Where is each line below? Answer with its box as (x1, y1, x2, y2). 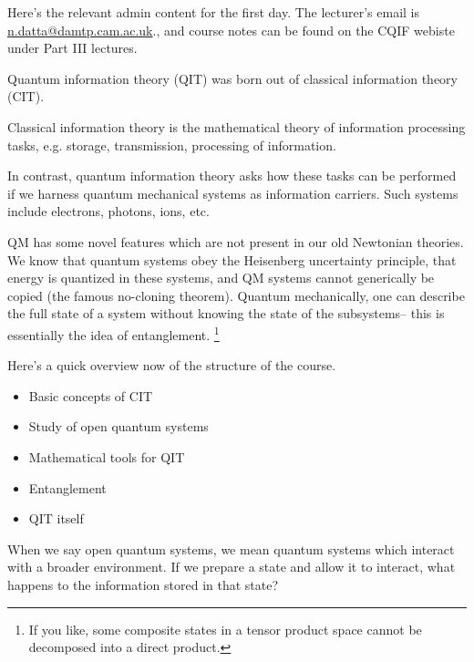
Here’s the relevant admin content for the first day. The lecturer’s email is (7, 3, 420, 21)
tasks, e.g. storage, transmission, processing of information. (7, 135, 336, 154)
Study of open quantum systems (28, 417, 209, 436)
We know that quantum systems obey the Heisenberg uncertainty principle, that (7, 250, 457, 269)
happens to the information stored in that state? (7, 574, 279, 594)
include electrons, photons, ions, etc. (7, 202, 210, 221)
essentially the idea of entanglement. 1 (7, 322, 220, 344)
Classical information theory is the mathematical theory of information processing (7, 117, 466, 136)
